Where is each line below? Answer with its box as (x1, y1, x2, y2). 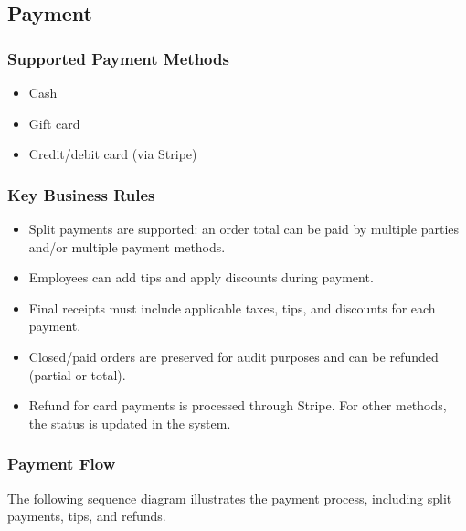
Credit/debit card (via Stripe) (28, 144, 197, 164)
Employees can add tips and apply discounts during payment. (28, 268, 374, 287)
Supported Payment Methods (7, 47, 229, 69)
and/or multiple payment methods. (28, 237, 226, 256)
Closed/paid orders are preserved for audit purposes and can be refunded (28, 346, 439, 366)
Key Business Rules (7, 183, 155, 206)
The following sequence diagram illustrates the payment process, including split (7, 488, 452, 507)
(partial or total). (28, 365, 126, 384)
